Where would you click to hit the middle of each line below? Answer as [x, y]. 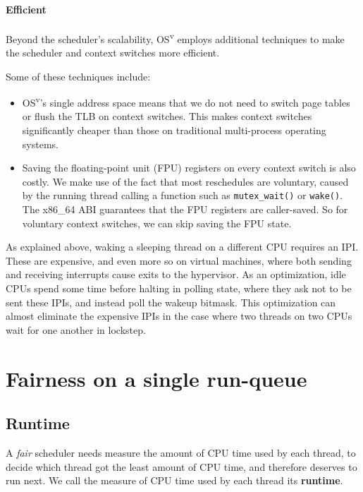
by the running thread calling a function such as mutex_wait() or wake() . [183, 195]
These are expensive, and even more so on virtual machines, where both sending [179, 260]
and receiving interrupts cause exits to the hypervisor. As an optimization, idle [176, 274]
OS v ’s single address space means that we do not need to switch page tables [186, 101]
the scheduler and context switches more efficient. [113, 53]
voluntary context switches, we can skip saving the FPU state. [157, 223]
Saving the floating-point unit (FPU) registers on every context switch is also [189, 168]
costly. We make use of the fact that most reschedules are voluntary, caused [185, 181]
